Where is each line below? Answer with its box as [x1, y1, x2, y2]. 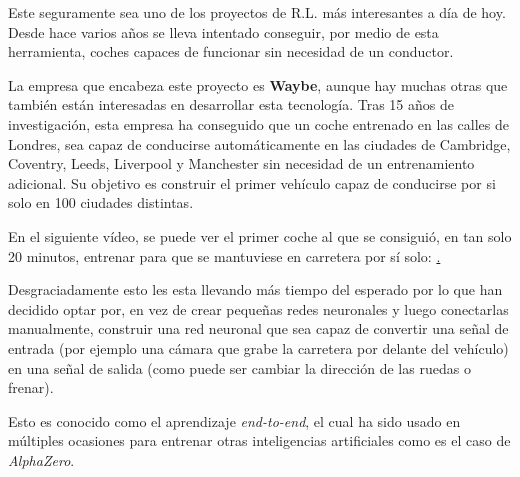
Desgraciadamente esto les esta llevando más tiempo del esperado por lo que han [8, 279, 503, 300]
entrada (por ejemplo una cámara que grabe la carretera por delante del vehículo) [8, 337, 509, 358]
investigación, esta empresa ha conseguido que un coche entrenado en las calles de [8, 113, 509, 134]
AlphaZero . [8, 449, 75, 470]
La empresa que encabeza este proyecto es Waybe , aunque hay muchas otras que [8, 74, 508, 95]
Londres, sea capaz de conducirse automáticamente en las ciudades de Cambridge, [8, 133, 511, 154]
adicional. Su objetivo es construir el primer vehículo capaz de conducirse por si [8, 172, 496, 193]
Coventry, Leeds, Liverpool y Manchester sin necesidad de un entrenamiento [8, 153, 475, 174]
